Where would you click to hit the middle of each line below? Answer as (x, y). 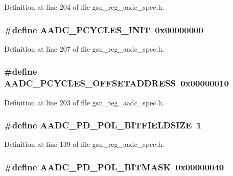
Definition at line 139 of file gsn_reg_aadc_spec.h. (84, 144)
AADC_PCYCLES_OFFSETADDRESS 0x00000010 (116, 83)
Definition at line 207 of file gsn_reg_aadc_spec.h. (84, 48)
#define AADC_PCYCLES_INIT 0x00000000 (104, 29)
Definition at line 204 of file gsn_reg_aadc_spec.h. (84, 7)
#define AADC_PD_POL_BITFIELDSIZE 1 (103, 125)
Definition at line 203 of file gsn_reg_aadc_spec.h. (84, 102)
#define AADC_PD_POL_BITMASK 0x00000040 (114, 167)
